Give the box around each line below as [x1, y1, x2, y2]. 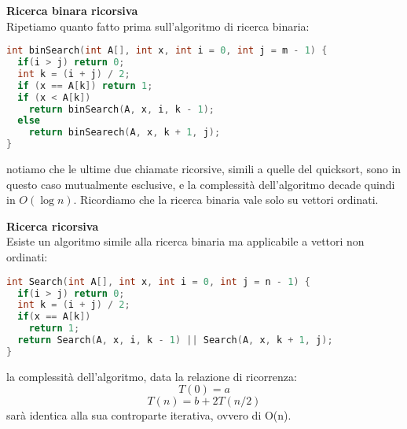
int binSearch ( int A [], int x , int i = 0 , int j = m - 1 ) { [6, 45, 328, 57]
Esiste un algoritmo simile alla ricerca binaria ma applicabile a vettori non [6, 233, 365, 250]
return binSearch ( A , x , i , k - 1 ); [28, 103, 215, 115]
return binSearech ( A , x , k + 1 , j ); [28, 127, 221, 139]
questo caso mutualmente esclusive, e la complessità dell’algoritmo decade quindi [6, 176, 395, 192]
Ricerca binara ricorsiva [6, 2, 138, 18]
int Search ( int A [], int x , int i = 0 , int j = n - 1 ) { [6, 276, 310, 287]
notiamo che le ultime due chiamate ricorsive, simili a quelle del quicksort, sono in [6, 161, 401, 177]
